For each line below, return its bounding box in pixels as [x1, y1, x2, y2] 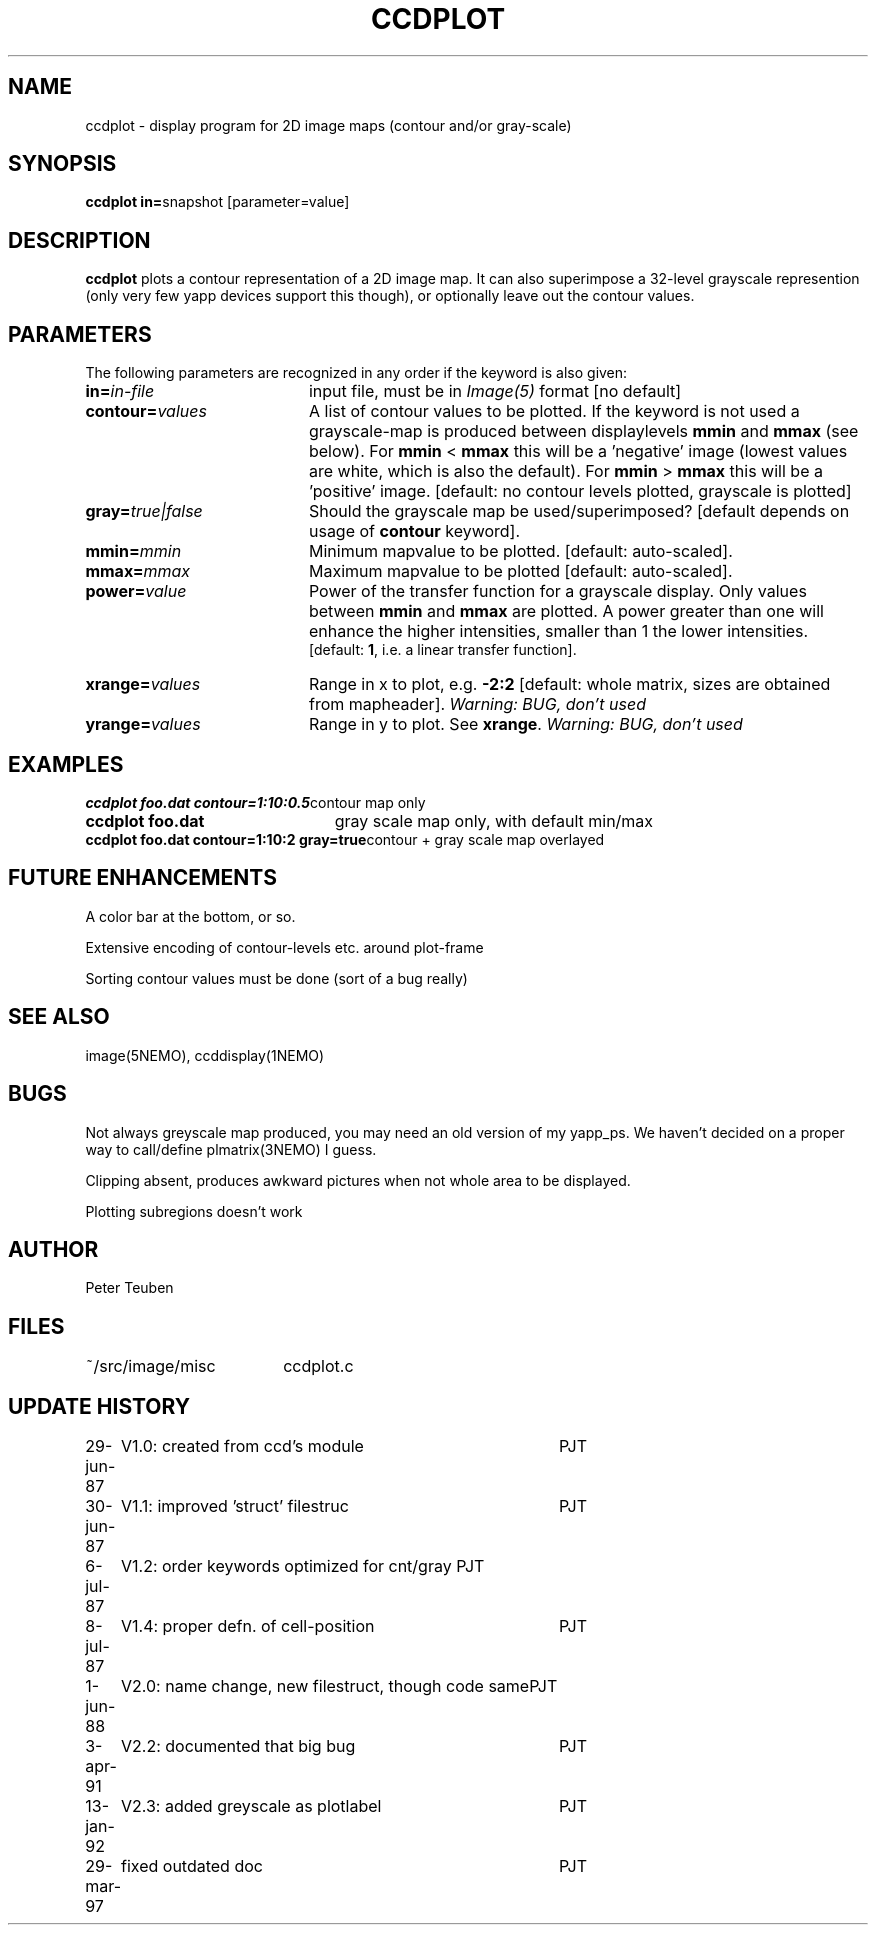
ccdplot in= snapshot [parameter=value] [85, 193, 350, 211]
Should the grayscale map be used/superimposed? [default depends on [308, 501, 850, 522]
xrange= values [85, 674, 201, 695]
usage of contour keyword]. [308, 521, 521, 542]
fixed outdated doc [120, 1856, 263, 1877]
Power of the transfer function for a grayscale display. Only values [308, 581, 807, 602]
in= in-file [85, 381, 155, 402]
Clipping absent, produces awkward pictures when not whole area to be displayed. [85, 1171, 631, 1189]
